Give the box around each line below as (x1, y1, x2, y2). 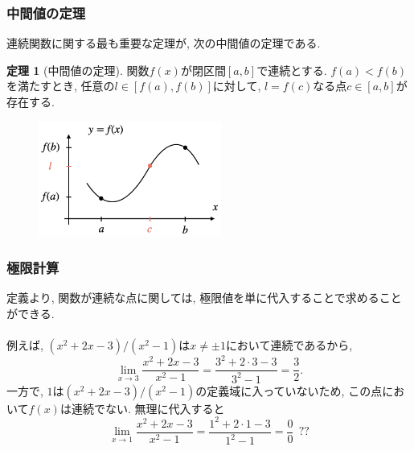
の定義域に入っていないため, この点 (195, 382, 383, 399)
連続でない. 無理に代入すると (71, 399, 225, 416)
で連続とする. (256, 61, 327, 78)
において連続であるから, (225, 336, 353, 353)
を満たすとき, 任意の (6, 77, 115, 94)
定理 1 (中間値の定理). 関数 (6, 61, 150, 78)
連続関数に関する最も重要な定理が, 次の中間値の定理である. (6, 35, 321, 52)
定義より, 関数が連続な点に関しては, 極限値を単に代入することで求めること (6, 289, 402, 306)
